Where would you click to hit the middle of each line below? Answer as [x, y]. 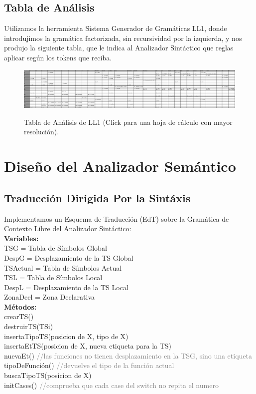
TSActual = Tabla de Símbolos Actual [63, 267]
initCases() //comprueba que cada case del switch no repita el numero [111, 385]
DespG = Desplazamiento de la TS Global [69, 257]
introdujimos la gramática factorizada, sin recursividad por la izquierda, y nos [123, 38]
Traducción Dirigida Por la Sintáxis [97, 197]
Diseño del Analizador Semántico [120, 166]
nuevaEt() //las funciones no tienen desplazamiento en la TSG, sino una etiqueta [128, 355]
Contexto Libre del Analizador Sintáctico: [68, 228]
